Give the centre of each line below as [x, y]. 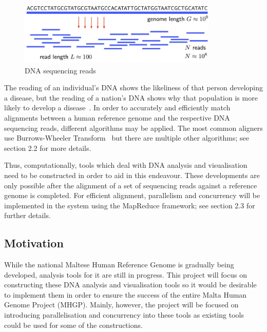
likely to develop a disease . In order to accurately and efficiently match [117, 108]
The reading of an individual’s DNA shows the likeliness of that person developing [133, 87]
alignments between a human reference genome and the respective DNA [117, 117]
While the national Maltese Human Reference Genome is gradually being [119, 265]
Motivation [34, 243]
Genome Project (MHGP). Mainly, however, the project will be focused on [121, 305]
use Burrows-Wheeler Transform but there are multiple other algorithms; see [127, 138]
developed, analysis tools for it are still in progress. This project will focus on [126, 274]
